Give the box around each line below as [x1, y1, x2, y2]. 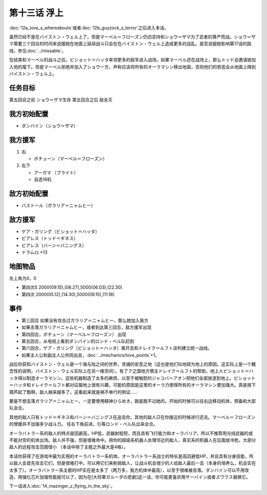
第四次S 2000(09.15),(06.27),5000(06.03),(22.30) [21, 284, 123, 290]
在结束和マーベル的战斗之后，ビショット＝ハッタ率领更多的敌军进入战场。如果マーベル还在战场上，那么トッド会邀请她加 [9, 57, 256, 63]
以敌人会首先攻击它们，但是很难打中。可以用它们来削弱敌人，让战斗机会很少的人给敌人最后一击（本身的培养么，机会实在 [9, 460, 256, 466]
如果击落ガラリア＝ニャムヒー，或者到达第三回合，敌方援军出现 [21, 324, 152, 330]
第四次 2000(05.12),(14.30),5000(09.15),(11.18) [21, 291, 115, 297]
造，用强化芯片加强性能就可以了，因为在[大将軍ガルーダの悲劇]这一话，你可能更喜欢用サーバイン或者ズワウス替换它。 [9, 474, 251, 480]
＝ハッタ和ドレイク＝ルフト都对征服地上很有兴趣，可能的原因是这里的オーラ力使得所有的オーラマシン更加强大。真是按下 [9, 382, 256, 388]
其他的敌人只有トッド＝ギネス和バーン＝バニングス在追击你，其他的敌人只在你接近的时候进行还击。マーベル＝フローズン [9, 414, 256, 420]
